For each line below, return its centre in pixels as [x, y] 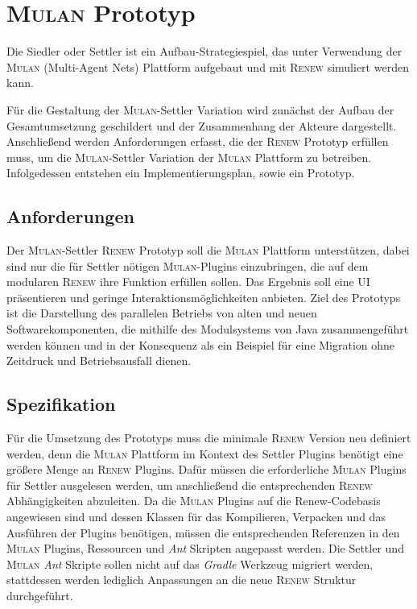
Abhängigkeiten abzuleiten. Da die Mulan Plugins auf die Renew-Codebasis [194, 501]
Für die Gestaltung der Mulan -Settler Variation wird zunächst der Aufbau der [200, 109]
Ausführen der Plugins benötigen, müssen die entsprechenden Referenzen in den [203, 532]
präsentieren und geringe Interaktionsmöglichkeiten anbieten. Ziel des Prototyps [204, 297]
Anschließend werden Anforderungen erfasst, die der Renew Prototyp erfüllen [198, 141]
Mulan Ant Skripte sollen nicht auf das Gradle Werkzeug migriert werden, [190, 563]
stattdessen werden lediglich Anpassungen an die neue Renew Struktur [182, 580]
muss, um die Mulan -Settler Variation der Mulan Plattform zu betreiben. [189, 157]
